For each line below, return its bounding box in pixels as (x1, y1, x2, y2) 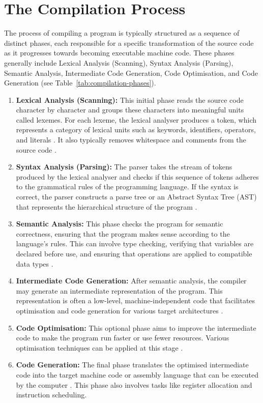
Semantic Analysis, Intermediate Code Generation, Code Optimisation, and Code (4, 67, 258, 78)
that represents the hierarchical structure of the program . (16, 201, 197, 212)
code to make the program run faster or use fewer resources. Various (16, 332, 229, 343)
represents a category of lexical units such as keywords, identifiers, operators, (16, 124, 256, 135)
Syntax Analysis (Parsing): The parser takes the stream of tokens (16, 161, 232, 172)
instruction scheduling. (16, 389, 87, 400)
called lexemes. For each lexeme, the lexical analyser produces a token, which (16, 114, 257, 125)
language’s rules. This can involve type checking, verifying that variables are (16, 238, 254, 249)
